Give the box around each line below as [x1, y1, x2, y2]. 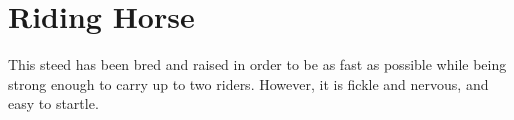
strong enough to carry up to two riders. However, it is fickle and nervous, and [8, 73, 489, 94]
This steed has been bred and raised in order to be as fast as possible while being [8, 54, 507, 75]
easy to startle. [8, 93, 99, 114]
